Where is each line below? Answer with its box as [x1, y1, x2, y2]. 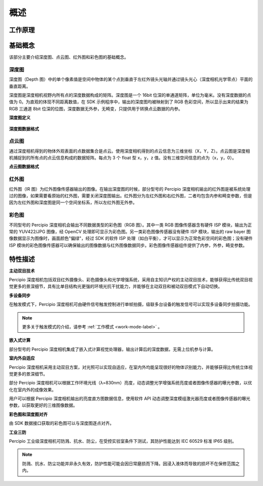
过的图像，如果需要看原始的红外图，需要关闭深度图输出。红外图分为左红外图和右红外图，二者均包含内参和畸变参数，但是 [9, 193, 252, 199]
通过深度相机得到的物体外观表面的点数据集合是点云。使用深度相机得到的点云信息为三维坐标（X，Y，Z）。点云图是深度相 [9, 148, 250, 154]
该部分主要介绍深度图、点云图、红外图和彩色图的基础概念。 [9, 54, 129, 60]
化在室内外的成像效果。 [9, 387, 56, 393]
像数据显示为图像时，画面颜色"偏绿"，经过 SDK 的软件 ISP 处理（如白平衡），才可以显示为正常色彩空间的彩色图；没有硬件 [9, 235, 253, 241]
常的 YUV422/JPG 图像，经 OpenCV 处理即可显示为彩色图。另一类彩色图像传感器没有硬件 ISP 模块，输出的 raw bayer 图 [9, 229, 251, 234]
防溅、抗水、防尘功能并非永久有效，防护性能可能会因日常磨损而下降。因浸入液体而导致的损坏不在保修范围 [22, 460, 236, 467]
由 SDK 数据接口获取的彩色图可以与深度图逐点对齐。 [9, 420, 114, 426]
